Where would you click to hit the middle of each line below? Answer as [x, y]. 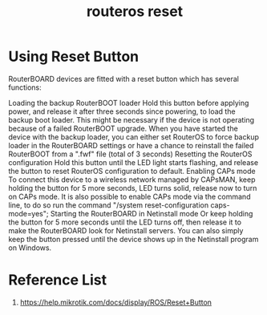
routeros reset [135, 12]
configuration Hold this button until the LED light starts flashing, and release [133, 162]
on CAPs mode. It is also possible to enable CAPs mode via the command [129, 196]
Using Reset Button [73, 57]
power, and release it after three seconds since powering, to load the [122, 111]
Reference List [57, 280]
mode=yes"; [28, 213]
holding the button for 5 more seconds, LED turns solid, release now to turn [133, 188]
